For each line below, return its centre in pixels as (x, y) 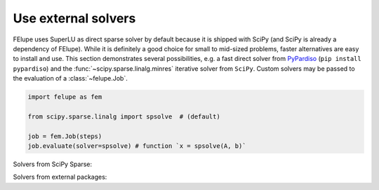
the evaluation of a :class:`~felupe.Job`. (70, 79)
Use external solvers (74, 18)
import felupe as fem (65, 97)
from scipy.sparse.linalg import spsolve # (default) (124, 116)
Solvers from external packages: (60, 177)
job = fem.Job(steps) (65, 136)
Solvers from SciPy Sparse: (53, 164)
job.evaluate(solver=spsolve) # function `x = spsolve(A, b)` (137, 146)
